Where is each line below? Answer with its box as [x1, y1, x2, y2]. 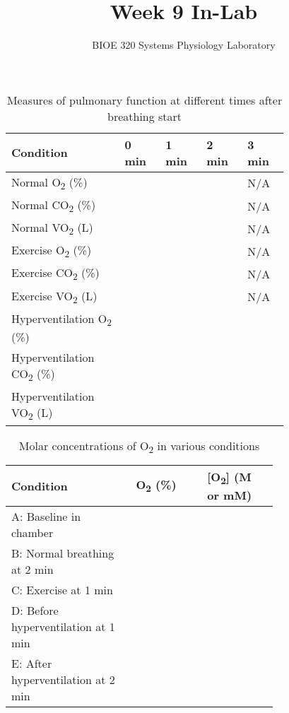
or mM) [207, 486, 252, 503]
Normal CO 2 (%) [11, 196, 96, 216]
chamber [11, 524, 54, 541]
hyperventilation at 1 [11, 618, 115, 635]
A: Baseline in [11, 507, 81, 524]
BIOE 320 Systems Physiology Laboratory [92, 37, 276, 52]
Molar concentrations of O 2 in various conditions [18, 437, 260, 456]
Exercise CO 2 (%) [11, 264, 100, 283]
